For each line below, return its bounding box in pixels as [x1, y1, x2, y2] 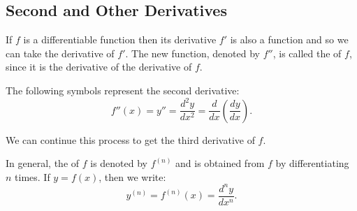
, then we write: [99, 169, 166, 184]
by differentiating [275, 156, 349, 170]
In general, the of [6, 156, 80, 170]
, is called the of [272, 45, 342, 60]
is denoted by [90, 156, 148, 170]
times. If [15, 169, 50, 184]
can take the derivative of [6, 45, 115, 60]
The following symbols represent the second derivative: [6, 82, 240, 97]
